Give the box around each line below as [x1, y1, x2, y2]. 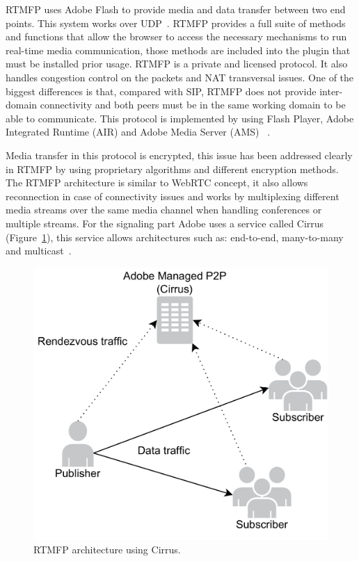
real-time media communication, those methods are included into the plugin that [6, 42, 351, 57]
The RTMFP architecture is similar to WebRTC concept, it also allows [6, 175, 308, 190]
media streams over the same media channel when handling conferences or [6, 202, 322, 217]
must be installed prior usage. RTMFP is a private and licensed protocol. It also [6, 56, 348, 71]
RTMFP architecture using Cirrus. [33, 542, 181, 557]
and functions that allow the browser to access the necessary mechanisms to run [6, 29, 347, 44]
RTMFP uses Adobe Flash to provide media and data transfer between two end [6, 2, 346, 16]
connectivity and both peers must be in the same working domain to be [40, 97, 346, 112]
